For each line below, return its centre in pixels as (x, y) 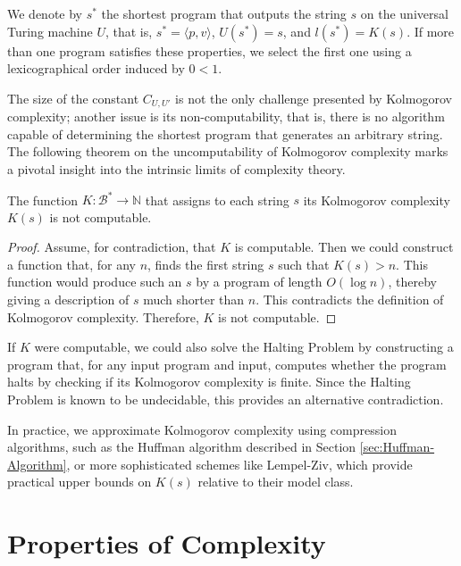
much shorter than (194, 300)
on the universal (404, 13)
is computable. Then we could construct (344, 247)
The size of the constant (73, 98)
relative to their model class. (276, 482)
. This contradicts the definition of (350, 300)
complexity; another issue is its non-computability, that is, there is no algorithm (226, 117)
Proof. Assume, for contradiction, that (112, 247)
